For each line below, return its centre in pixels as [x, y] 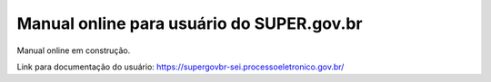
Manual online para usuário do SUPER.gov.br [190, 23]
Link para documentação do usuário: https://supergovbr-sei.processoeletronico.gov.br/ [180, 67]
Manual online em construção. [74, 50]
